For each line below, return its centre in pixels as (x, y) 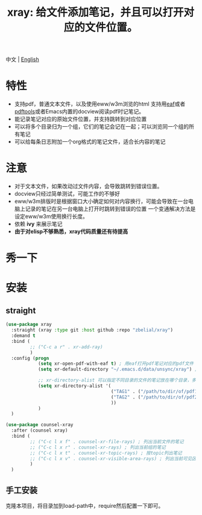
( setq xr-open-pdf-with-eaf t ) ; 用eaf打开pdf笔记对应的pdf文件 (116, 364)
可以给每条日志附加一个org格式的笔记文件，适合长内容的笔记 (90, 142)
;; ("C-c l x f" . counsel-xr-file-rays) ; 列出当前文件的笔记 (107, 441)
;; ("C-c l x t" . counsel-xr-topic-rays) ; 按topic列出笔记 (106, 453)
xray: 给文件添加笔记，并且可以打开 (96, 12)
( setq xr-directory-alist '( (74, 386)
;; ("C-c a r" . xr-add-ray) (66, 347)
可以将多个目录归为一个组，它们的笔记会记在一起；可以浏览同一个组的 (102, 127)
